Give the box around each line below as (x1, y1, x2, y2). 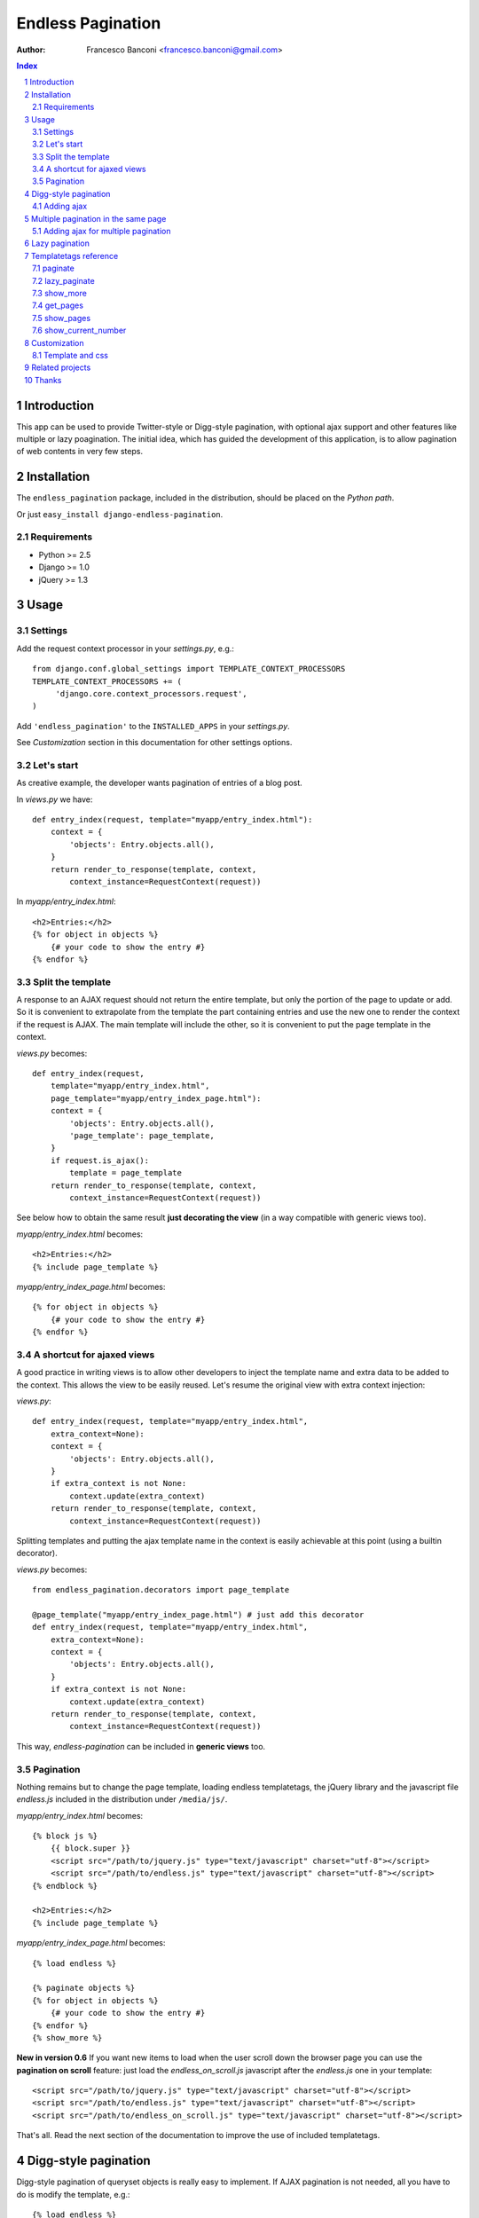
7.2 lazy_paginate (32, 275, 95, 286)
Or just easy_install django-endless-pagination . (16, 508, 224, 519)
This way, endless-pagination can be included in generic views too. (16, 1741, 266, 1751)
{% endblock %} (32, 1881, 98, 1891)
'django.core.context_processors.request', (55, 688, 247, 698)
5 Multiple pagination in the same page (24, 213, 167, 224)
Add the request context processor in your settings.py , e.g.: (16, 643, 235, 654)
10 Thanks (24, 374, 62, 385)
